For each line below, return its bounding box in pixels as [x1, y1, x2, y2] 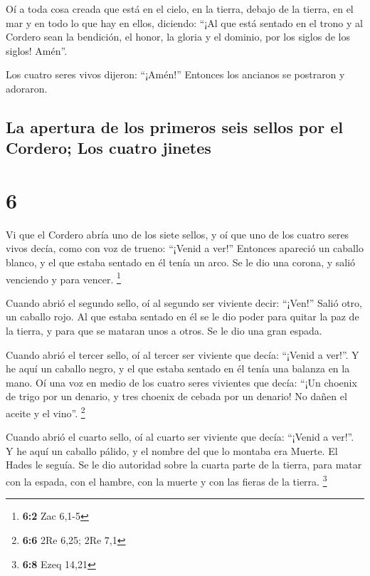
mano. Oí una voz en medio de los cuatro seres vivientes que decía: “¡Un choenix [6, 375, 357, 389]
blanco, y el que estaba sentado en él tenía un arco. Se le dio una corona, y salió [6, 255, 356, 270]
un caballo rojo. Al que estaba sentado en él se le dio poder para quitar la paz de [6, 309, 359, 324]
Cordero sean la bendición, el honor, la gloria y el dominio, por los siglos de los [6, 29, 350, 44]
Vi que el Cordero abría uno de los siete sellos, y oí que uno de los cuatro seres [6, 226, 349, 241]
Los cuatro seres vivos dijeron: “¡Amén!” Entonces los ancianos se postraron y [6, 67, 345, 82]
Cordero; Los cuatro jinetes [6, 137, 211, 159]
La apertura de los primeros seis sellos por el [6, 115, 343, 137]
